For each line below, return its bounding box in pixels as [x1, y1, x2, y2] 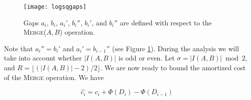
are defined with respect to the [120, 17, 212, 27]
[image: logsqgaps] [23, 3, 86, 10]
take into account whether [4, 53, 82, 63]
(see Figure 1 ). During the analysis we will [112, 43, 239, 53]
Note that [4, 43, 33, 53]
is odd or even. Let [118, 53, 175, 63]
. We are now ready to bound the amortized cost [100, 62, 246, 73]
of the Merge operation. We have [4, 72, 104, 82]
